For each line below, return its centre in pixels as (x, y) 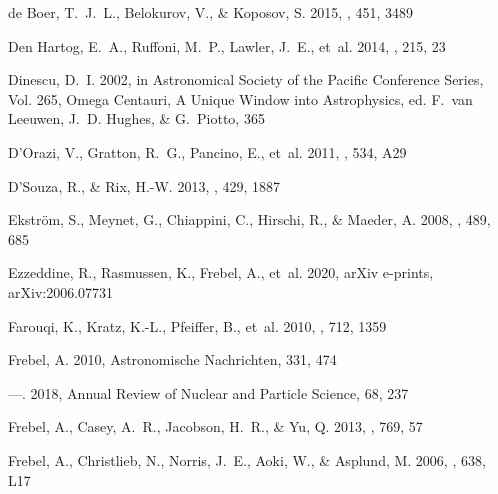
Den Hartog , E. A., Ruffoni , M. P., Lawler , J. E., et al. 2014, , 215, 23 (227, 45)
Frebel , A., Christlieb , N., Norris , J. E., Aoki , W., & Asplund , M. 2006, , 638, (247, 459)
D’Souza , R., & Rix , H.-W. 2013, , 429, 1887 (144, 185)
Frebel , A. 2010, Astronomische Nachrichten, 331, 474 (172, 359)
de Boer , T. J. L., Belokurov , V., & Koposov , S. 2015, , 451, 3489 (211, 12)
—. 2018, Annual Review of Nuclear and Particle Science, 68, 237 (208, 392)
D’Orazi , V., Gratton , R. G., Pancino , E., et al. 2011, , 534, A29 (207, 151)
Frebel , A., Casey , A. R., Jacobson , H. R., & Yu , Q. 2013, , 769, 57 (215, 426)
